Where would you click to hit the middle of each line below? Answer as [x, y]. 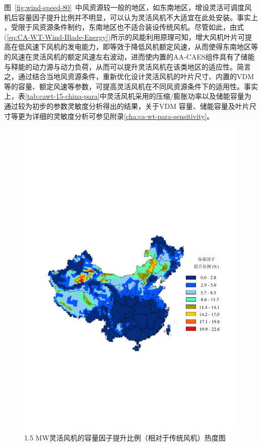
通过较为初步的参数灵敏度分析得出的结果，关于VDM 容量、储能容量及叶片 [127, 106]
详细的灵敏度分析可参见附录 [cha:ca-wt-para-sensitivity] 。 [123, 116]
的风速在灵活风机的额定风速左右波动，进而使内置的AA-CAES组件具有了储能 [129, 56]
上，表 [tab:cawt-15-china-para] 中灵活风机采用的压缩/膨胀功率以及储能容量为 [128, 96]
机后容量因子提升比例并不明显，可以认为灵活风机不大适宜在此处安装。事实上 [131, 17]
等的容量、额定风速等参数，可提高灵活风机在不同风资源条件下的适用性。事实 [131, 86]
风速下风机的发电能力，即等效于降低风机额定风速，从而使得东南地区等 [141, 47]
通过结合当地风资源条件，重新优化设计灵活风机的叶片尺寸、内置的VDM [136, 76]
